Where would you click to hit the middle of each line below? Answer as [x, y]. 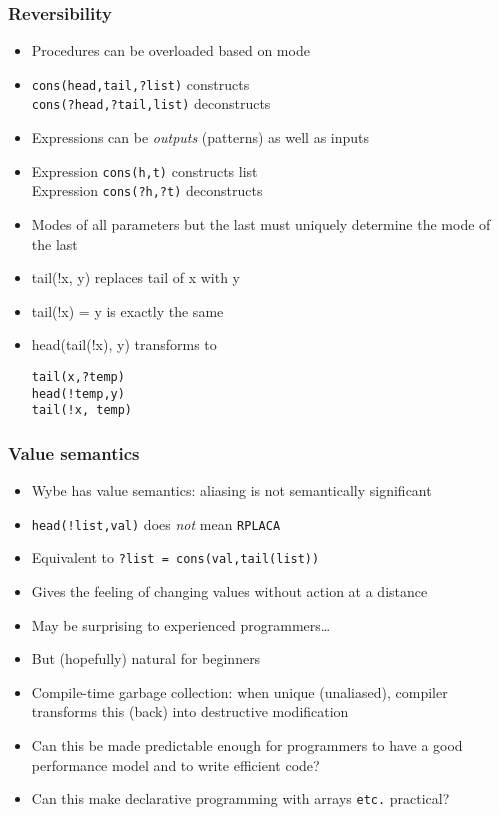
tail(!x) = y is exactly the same [127, 310]
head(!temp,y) [78, 393]
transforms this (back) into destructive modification [190, 711]
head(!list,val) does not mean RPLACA [156, 523]
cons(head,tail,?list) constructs [140, 83]
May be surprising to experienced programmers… [181, 624]
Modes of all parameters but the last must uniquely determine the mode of [261, 224]
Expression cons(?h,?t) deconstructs [147, 190]
